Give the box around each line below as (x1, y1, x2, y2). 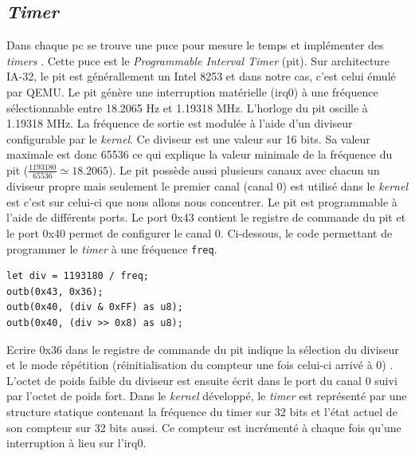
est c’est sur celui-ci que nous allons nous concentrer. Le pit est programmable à (6, 193, 397, 210)
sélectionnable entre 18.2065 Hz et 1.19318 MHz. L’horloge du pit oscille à (6, 99, 368, 116)
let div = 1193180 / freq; (6, 270, 149, 282)
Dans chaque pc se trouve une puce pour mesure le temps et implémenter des (6, 37, 384, 53)
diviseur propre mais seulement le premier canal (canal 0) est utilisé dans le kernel (6, 178, 408, 195)
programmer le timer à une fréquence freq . (6, 240, 217, 257)
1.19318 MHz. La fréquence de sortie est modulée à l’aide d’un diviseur (6, 115, 353, 132)
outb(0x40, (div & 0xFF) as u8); (6, 301, 183, 313)
